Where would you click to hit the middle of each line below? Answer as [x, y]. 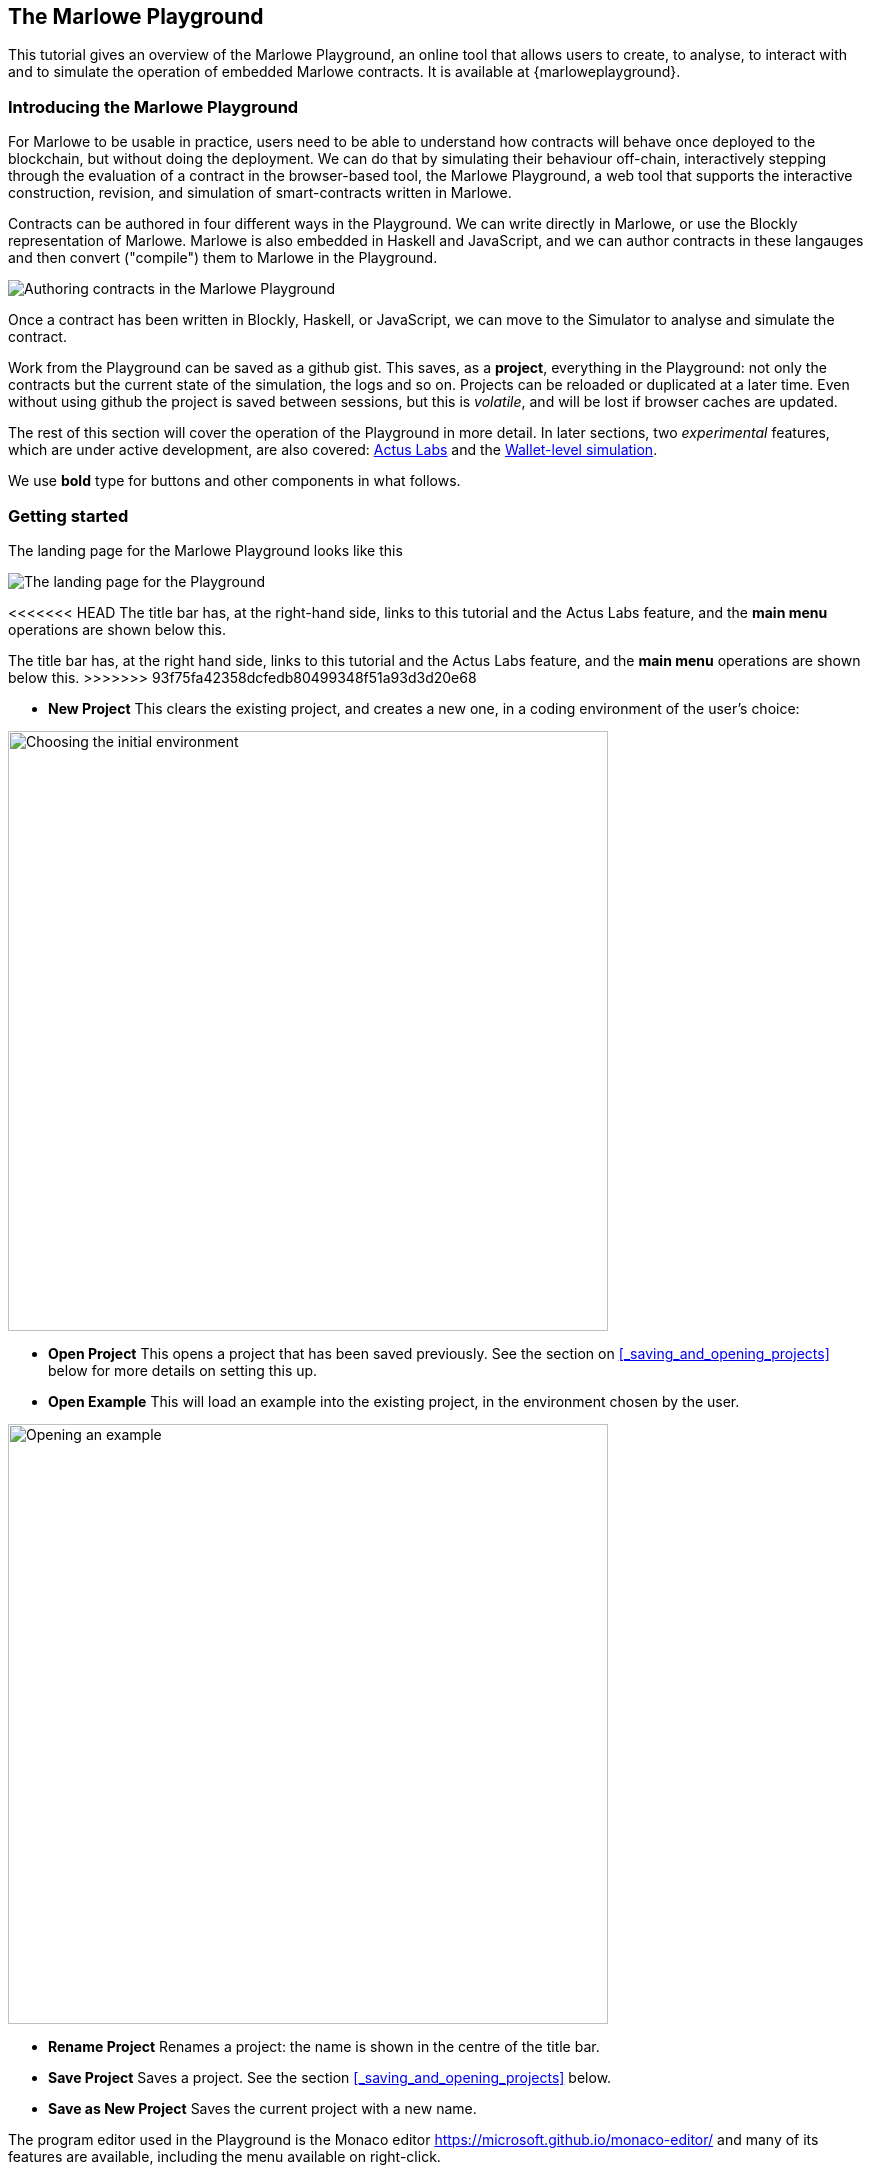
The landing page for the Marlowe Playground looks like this [205, 550]
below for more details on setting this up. [183, 1370]
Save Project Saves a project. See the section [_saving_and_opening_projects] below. [330, 2077]
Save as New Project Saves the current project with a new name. [262, 2108]
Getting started [68, 515]
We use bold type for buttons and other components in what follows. [234, 481]
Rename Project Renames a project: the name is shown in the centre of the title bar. [324, 2046]
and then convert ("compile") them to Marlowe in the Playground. [223, 258]
